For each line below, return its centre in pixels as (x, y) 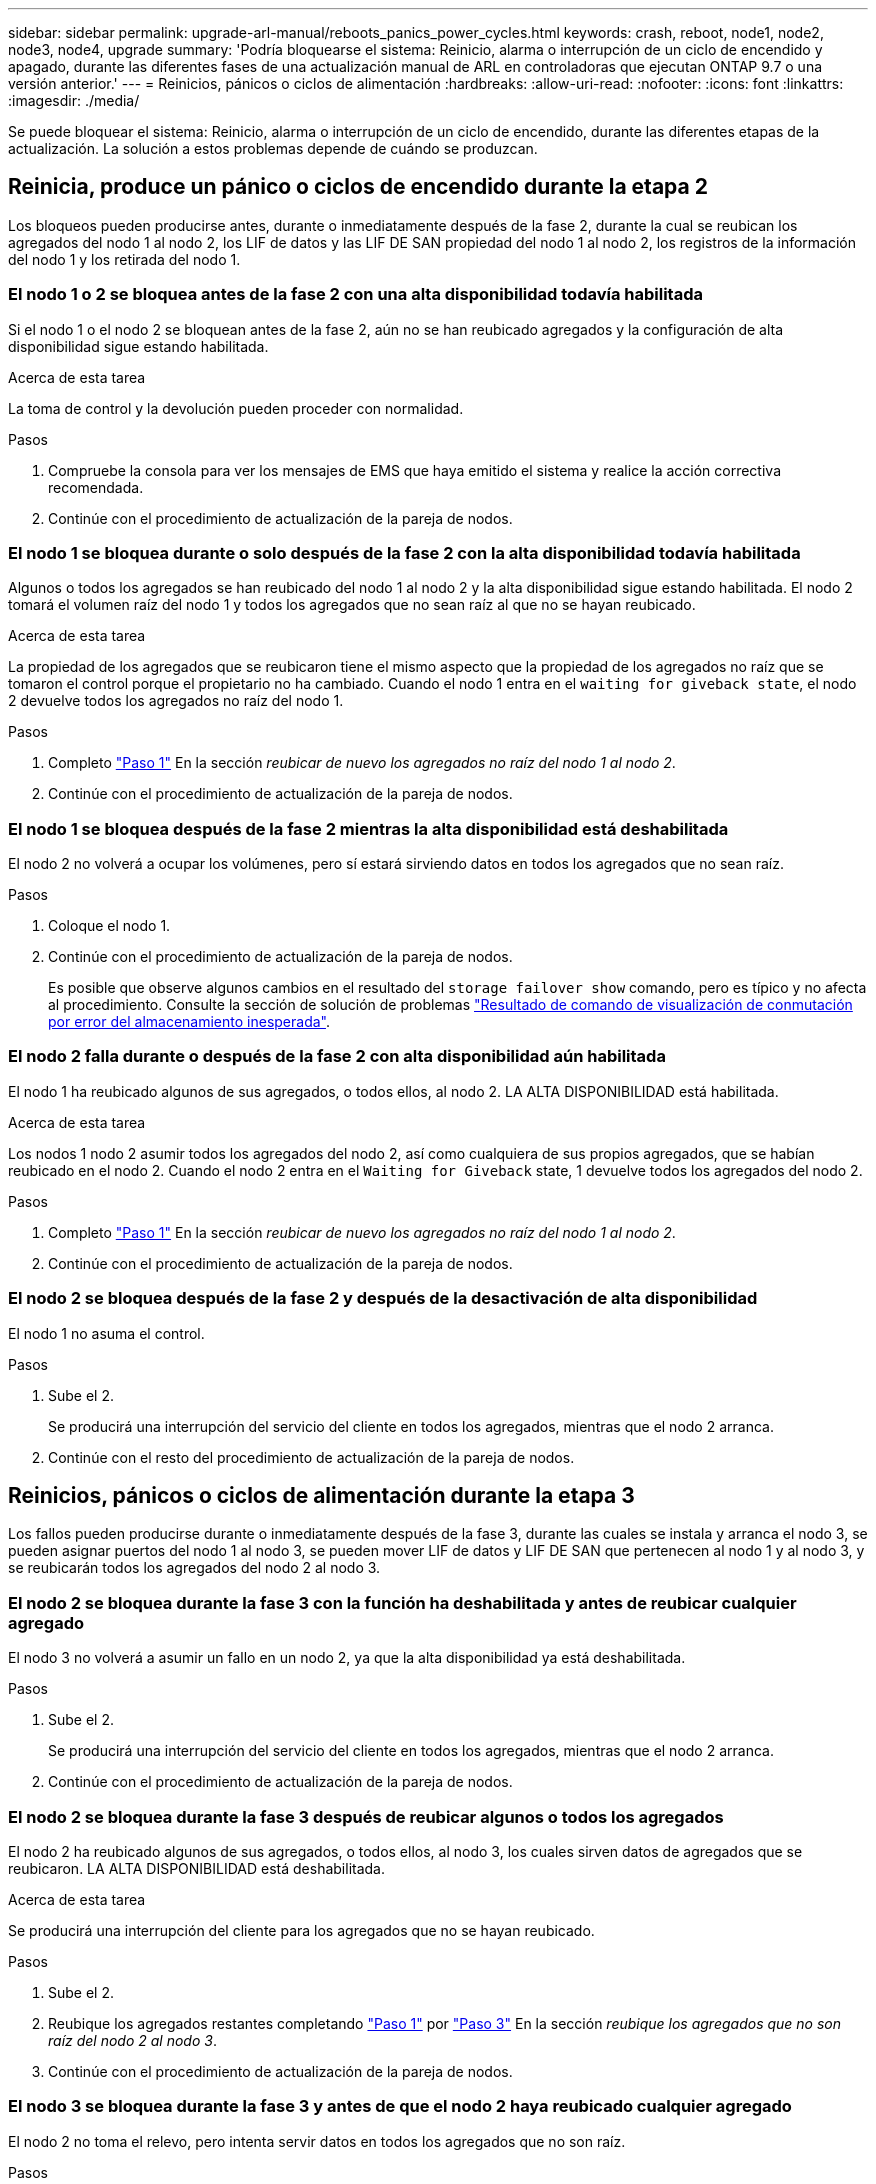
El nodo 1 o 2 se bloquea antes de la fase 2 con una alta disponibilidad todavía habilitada (355, 294)
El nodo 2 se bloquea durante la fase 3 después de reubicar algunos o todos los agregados (366, 1816)
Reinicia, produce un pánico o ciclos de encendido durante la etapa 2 (358, 187)
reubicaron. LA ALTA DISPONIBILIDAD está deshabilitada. (197, 1868)
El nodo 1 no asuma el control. (106, 1333)
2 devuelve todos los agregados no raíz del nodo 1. (176, 701)
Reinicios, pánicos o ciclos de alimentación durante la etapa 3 (321, 1496)
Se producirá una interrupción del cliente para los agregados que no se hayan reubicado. (301, 1930)
